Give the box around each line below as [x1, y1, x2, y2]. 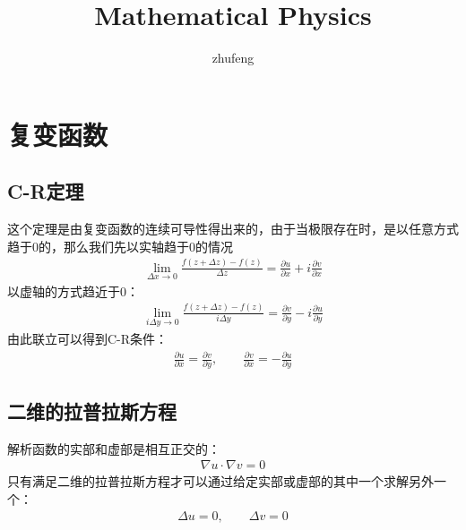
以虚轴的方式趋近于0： [7, 281, 139, 300]
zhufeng [211, 48, 255, 67]
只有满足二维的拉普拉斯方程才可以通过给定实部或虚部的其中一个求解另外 [7, 472, 434, 491]
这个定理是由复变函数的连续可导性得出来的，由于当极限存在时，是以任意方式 [7, 219, 459, 238]
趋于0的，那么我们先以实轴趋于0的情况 [7, 236, 233, 255]
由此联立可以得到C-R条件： [7, 329, 168, 348]
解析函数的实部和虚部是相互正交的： [7, 439, 220, 457]
